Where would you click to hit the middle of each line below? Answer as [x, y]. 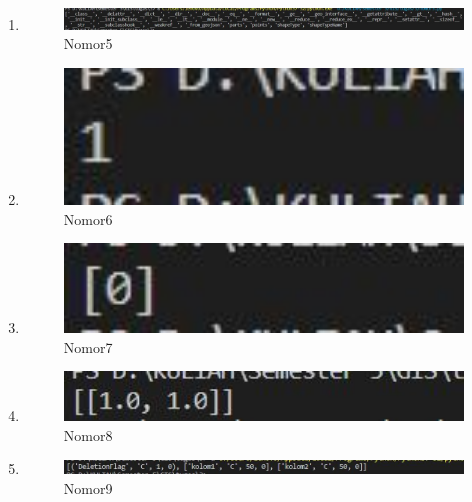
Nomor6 [88, 218]
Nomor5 [88, 43]
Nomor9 [88, 487]
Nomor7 [88, 346]
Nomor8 [88, 434]
